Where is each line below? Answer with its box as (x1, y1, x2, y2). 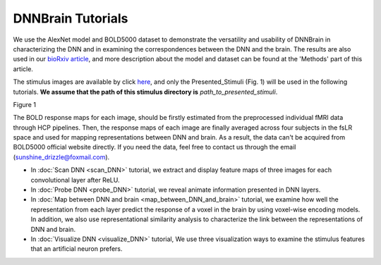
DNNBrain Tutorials (13, 11, 128, 26)
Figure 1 (13, 100, 37, 109)
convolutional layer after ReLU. (30, 175, 120, 184)
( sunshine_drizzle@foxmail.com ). (13, 152, 110, 161)
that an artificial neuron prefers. (30, 245, 123, 253)
